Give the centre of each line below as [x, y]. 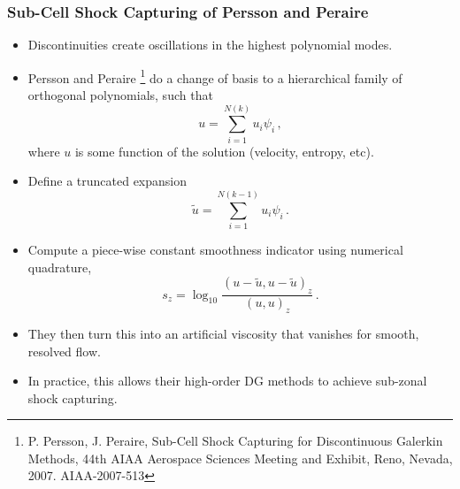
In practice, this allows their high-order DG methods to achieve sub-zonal [227, 381]
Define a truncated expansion [107, 181]
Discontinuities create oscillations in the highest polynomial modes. [210, 45]
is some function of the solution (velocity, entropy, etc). [224, 151]
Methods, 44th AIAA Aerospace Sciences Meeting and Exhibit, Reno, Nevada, [240, 458]
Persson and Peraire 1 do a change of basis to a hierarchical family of [215, 76]
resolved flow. [64, 351]
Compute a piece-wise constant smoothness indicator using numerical [215, 250]
